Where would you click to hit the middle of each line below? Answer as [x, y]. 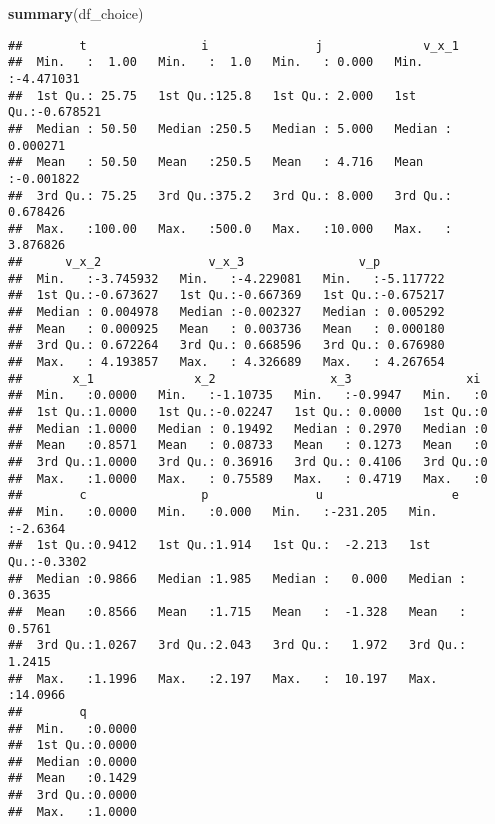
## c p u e [234, 495]
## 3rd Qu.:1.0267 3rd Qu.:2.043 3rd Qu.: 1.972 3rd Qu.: [237, 645]
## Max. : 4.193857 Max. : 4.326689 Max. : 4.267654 [226, 362]
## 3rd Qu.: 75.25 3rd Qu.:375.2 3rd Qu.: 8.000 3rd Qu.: [230, 195]
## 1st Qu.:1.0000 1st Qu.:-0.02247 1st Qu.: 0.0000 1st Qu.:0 [248, 412]
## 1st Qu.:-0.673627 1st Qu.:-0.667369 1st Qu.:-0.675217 [226, 295]
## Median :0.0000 [72, 761]
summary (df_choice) [76, 13]
